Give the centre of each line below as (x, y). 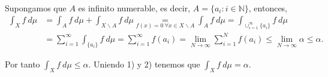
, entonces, (268, 7)
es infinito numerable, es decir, (134, 7)
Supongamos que (36, 7)
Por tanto (22, 64)
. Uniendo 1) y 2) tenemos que (144, 64)
